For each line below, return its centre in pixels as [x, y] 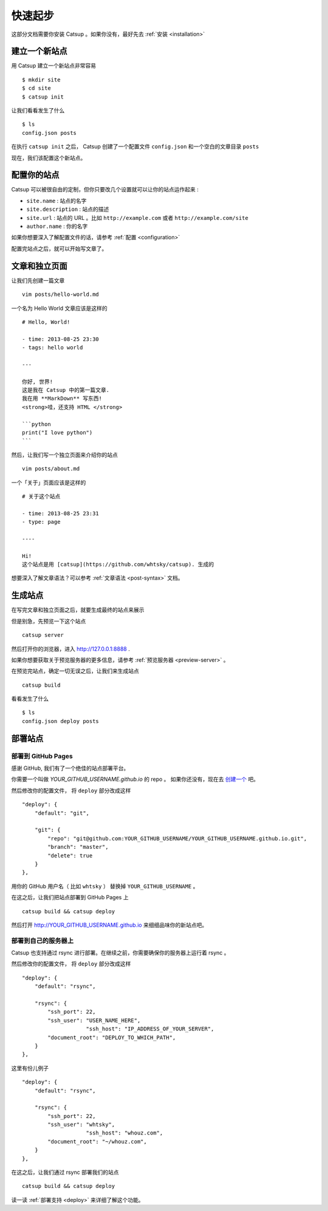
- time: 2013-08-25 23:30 [61, 339]
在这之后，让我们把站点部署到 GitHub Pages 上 [70, 897]
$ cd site [36, 88]
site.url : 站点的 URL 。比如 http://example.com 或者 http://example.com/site [137, 218]
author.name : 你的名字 [57, 226]
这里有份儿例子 [30, 1068]
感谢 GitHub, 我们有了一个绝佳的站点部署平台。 [70, 768]
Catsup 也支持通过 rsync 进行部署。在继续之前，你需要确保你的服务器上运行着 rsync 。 [121, 953]
